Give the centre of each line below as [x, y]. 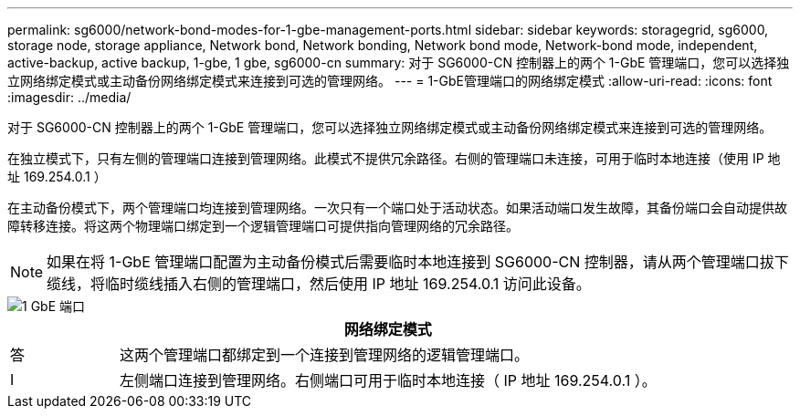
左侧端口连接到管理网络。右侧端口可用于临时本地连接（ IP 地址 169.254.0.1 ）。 [388, 380]
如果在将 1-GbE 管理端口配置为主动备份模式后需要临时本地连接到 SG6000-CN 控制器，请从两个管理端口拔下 [418, 262]
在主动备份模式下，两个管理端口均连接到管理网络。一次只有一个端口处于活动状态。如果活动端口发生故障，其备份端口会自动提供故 [397, 208]
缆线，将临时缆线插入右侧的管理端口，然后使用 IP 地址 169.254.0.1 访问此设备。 [319, 284]
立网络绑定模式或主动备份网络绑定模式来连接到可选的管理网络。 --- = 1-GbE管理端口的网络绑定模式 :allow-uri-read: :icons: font [390, 81]
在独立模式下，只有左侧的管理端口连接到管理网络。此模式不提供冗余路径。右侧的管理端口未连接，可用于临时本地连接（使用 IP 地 [394, 158]
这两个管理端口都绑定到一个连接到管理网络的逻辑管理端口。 [324, 355]
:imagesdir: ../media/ [69, 97]
